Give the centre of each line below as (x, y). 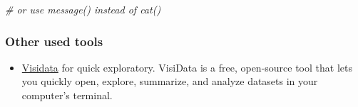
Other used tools (54, 41)
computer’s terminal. (67, 95)
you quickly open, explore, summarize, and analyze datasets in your (170, 81)
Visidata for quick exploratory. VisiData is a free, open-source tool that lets (187, 67)
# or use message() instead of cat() (83, 9)
